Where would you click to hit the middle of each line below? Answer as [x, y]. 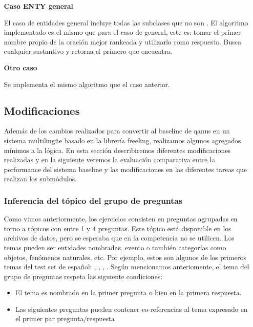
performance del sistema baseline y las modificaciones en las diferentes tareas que [126, 169]
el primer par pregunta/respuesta [65, 318]
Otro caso [21, 67]
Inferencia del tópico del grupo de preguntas [93, 200]
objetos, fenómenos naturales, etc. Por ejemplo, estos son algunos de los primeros [125, 257]
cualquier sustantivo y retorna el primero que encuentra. [88, 51]
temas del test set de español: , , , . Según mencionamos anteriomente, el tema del [126, 267]
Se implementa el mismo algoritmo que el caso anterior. [87, 84]
